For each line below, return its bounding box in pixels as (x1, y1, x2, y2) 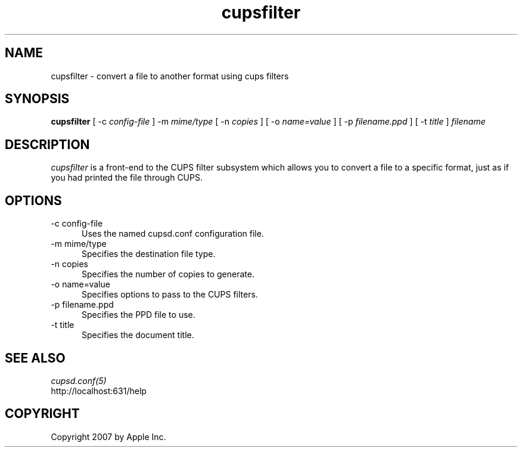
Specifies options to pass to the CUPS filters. (82, 289, 258, 300)
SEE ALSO (5, 350, 66, 366)
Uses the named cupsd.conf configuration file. (82, 228, 264, 239)
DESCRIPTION (5, 137, 90, 152)
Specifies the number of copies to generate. (82, 269, 254, 280)
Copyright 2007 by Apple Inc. (51, 431, 166, 442)
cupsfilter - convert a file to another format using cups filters (51, 70, 289, 81)
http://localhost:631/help (51, 385, 147, 396)
